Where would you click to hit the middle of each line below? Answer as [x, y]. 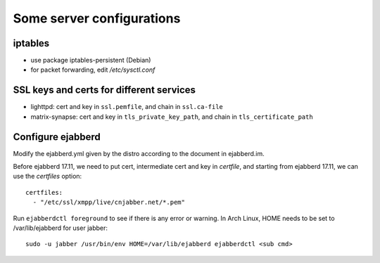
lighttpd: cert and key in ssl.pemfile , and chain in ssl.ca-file [127, 107]
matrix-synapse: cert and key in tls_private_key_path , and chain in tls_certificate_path [172, 117]
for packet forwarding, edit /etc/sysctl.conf [93, 70]
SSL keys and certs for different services [104, 90]
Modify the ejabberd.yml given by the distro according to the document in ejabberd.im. [139, 153]
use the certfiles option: [47, 177]
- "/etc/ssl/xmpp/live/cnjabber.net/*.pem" [109, 203]
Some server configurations [97, 18]
